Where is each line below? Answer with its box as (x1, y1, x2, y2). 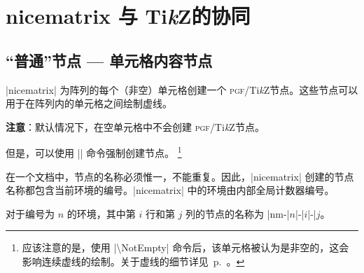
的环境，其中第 (66, 206, 136, 220)
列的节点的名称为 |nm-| (185, 206, 290, 220)
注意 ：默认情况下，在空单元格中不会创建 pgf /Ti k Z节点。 (6, 119, 265, 134)
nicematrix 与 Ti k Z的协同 (6, 1, 251, 31)
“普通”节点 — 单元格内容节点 (6, 49, 213, 71)
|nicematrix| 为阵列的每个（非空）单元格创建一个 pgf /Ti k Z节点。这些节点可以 (6, 82, 358, 97)
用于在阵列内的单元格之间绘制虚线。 (6, 96, 172, 111)
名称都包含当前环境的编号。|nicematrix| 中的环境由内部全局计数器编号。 (6, 183, 335, 197)
